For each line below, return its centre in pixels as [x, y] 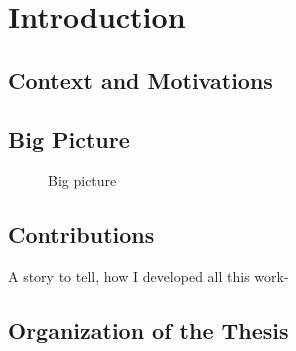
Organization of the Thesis [148, 330]
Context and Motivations [140, 79]
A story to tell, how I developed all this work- [148, 276]
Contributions [81, 234]
